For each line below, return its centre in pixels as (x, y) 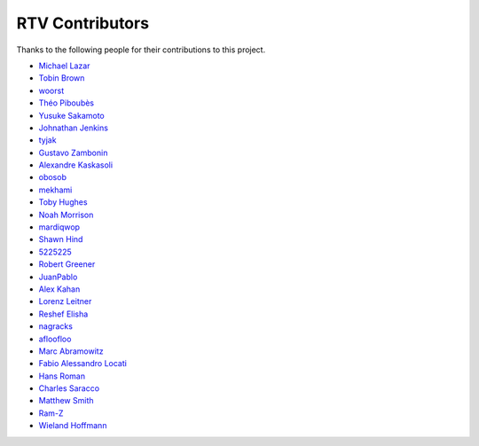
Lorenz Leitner (65, 301)
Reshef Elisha (63, 314)
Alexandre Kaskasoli (76, 165)
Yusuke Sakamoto (72, 115)
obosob (52, 177)
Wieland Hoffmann (73, 426)
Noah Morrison (66, 215)
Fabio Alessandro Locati (83, 364)
